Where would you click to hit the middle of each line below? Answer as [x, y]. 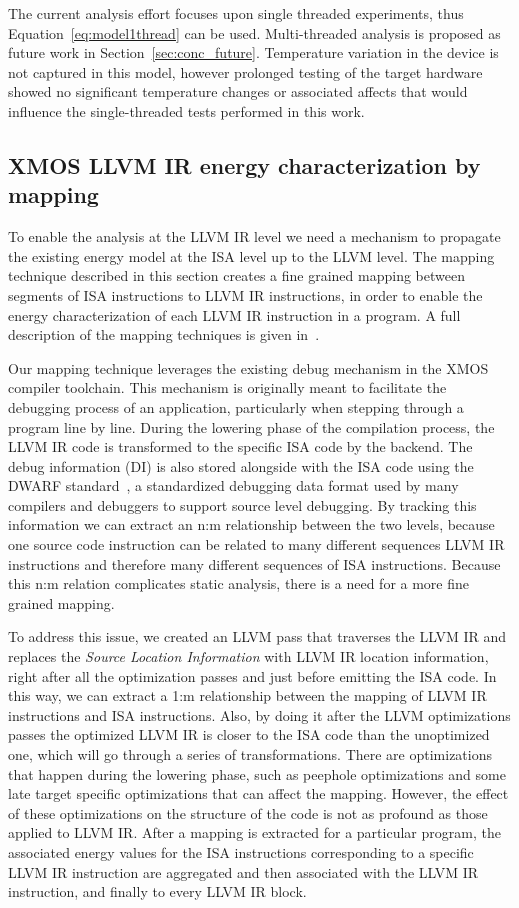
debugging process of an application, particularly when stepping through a [236, 406]
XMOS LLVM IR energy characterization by [244, 164]
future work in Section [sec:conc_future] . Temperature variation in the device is [253, 52]
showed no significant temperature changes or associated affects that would [238, 91]
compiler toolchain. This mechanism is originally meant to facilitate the [227, 387]
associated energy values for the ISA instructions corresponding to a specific [241, 851]
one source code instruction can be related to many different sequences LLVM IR [256, 544]
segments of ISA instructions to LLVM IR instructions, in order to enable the [245, 294]
